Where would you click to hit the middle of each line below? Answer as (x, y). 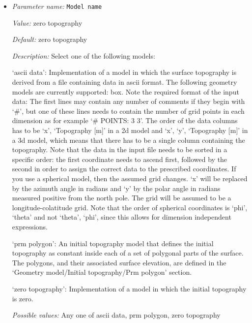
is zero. (23, 298)
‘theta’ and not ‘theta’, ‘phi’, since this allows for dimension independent (122, 217)
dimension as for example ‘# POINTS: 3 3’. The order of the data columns (125, 120)
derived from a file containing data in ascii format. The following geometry (125, 82)
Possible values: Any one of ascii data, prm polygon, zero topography (116, 315)
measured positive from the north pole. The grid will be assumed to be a (122, 198)
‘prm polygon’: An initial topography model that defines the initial (113, 243)
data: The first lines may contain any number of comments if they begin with (128, 101)
